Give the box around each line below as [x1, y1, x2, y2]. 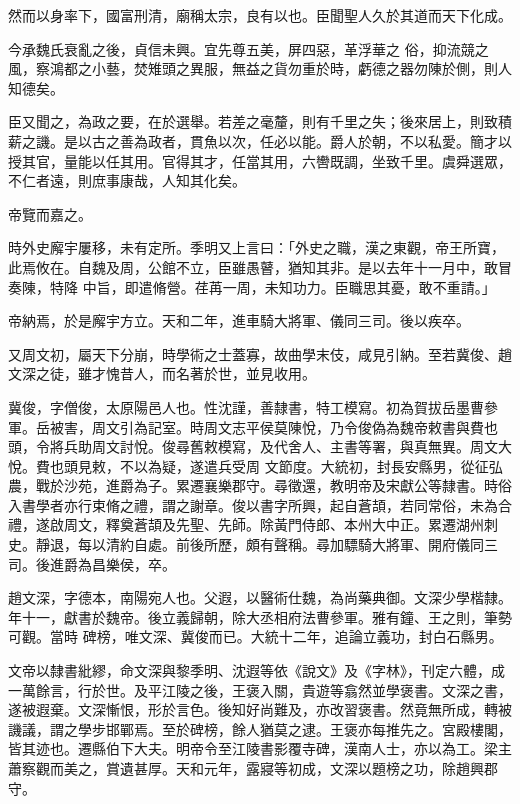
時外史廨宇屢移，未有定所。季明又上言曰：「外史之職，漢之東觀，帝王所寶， [8, 237, 505, 258]
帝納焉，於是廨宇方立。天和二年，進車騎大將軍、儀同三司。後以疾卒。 [8, 310, 470, 331]
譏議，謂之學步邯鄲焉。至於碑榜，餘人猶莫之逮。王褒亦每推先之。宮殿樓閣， [8, 718, 512, 739]
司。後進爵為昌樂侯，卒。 [8, 553, 176, 574]
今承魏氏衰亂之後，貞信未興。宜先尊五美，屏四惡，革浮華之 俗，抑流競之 [8, 38, 489, 59]
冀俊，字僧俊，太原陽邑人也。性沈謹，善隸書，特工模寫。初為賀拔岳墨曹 [8, 396, 484, 417]
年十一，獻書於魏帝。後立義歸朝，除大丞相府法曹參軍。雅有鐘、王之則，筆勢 [8, 606, 512, 627]
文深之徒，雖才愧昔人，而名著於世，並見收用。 [8, 363, 316, 384]
